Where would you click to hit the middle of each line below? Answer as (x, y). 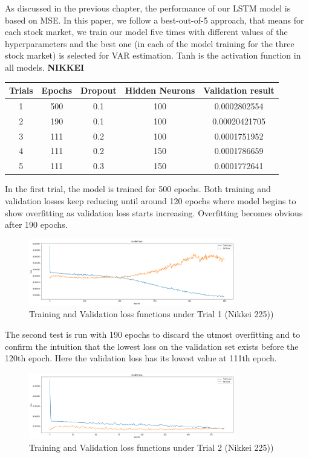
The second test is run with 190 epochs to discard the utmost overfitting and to (153, 334)
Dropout (99, 90)
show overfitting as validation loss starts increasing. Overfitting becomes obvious (154, 212)
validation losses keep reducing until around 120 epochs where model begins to (151, 200)
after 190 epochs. (36, 224)
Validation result (239, 90)
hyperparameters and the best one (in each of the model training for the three (150, 43)
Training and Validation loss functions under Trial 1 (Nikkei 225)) (151, 314)
